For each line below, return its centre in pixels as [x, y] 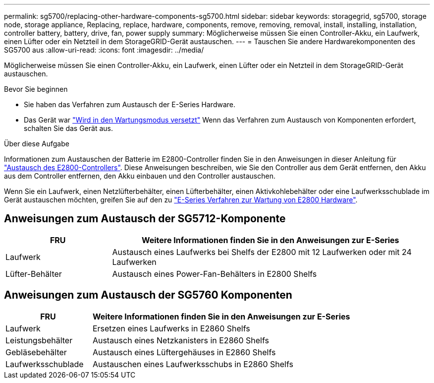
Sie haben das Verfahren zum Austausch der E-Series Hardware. [130, 104]
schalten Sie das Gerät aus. [68, 128]
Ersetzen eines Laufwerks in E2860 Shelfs [171, 328]
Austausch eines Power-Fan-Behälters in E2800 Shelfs [215, 274]
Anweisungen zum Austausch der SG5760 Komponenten [148, 295]
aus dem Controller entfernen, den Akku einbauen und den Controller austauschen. [140, 176]
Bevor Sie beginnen [36, 89]
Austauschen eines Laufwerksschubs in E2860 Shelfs [193, 364]
